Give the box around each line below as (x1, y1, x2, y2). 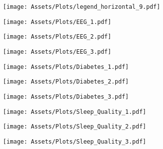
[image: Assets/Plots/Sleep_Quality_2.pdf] (3, 123, 146, 130)
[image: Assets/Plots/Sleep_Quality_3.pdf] (3, 138, 146, 145)
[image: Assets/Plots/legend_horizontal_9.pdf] (3, 3, 161, 10)
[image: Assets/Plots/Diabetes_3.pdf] (3, 93, 129, 100)
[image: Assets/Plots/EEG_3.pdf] (3, 48, 111, 55)
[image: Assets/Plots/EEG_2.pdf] (3, 33, 111, 41)
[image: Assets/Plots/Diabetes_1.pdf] (3, 63, 129, 70)
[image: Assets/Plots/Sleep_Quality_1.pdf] (3, 108, 146, 115)
